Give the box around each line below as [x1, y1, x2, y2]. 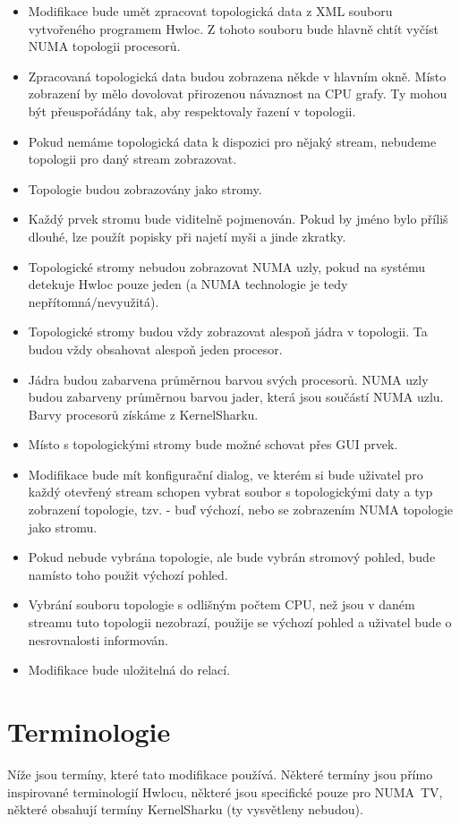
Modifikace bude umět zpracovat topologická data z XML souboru [28, 2, 393, 20]
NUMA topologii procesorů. [28, 37, 181, 55]
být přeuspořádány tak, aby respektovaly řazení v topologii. [28, 101, 356, 120]
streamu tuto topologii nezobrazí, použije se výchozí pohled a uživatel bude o [28, 613, 452, 632]
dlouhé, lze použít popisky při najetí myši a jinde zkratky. [28, 226, 346, 245]
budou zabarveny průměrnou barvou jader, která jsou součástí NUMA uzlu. [28, 387, 444, 406]
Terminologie [7, 713, 171, 749]
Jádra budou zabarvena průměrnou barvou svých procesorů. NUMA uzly [28, 370, 429, 388]
